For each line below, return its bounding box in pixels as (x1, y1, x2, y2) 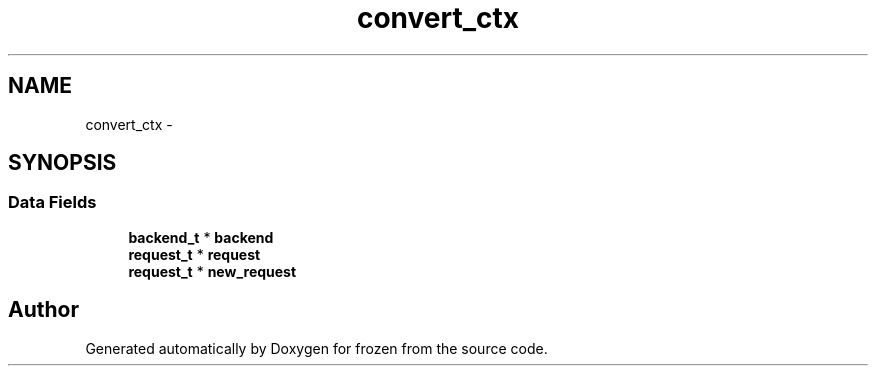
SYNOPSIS (8, 150, 117, 176)
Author (8, 297, 79, 323)
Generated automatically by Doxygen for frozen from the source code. (85, 339, 548, 357)
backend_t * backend (128, 228, 274, 246)
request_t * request (128, 245, 261, 263)
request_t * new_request (128, 262, 297, 280)
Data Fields (8, 192, 97, 213)
